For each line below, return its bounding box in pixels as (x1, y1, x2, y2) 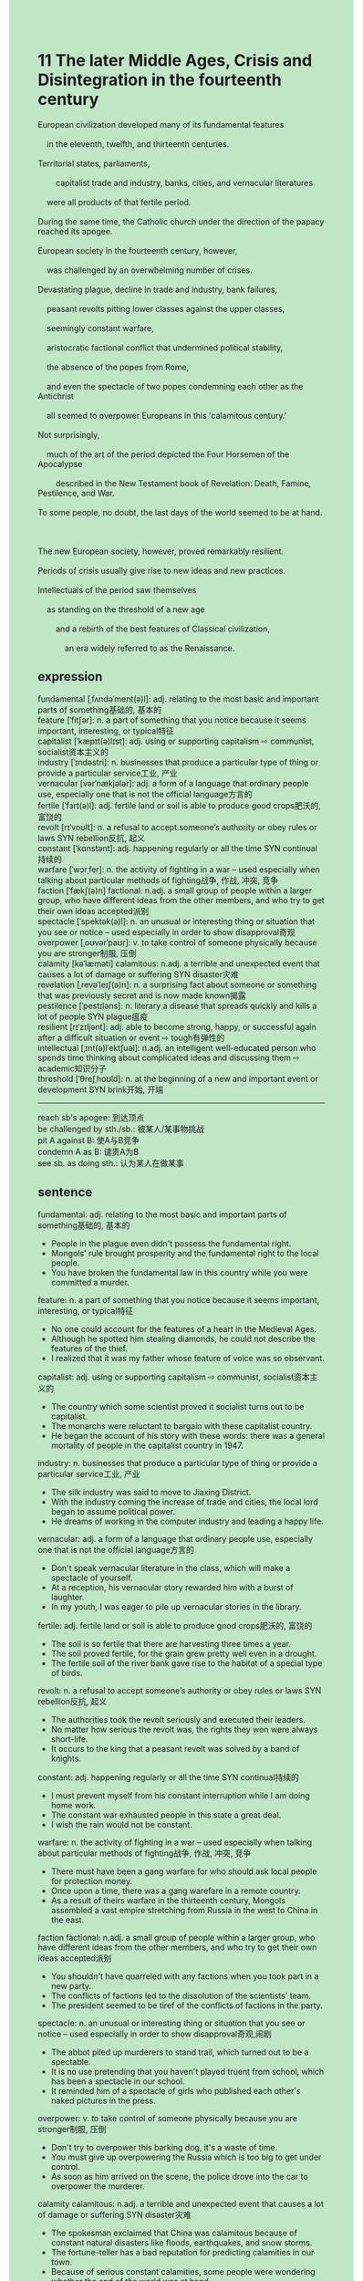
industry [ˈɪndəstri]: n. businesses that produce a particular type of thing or (37, 756, 318, 767)
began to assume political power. (50, 1505, 176, 1516)
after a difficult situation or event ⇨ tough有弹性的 (37, 1032, 225, 1043)
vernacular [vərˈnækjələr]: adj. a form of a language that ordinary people (37, 777, 309, 788)
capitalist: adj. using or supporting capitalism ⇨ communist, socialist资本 (37, 1371, 310, 1382)
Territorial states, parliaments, (37, 158, 150, 169)
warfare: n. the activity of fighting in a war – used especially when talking (37, 1837, 313, 1848)
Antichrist (37, 391, 74, 401)
